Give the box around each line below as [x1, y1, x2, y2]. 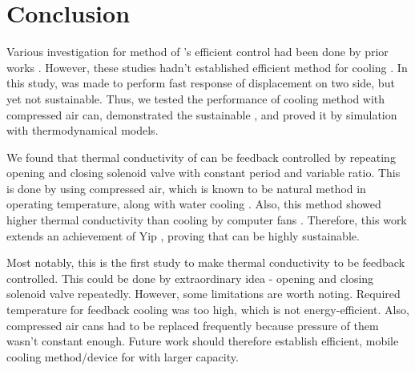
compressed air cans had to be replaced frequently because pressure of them [6, 317, 379, 333]
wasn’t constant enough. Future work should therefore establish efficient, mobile [6, 333, 399, 349]
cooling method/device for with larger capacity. [6, 348, 239, 365]
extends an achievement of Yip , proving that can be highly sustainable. [6, 227, 360, 244]
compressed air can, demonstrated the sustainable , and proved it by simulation [6, 106, 397, 123]
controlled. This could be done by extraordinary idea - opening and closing [6, 269, 374, 286]
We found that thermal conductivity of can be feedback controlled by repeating [6, 148, 396, 165]
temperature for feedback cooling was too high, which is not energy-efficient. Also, [6, 301, 409, 318]
